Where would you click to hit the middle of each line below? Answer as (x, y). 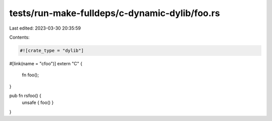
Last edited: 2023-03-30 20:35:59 (45, 28)
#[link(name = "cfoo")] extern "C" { (46, 63)
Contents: (19, 37)
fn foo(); (30, 75)
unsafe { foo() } (38, 102)
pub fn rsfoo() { (25, 96)
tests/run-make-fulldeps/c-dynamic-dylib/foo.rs (115, 13)
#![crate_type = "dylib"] (52, 50)
